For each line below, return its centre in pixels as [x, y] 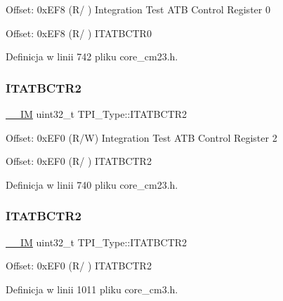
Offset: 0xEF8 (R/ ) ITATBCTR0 [79, 33]
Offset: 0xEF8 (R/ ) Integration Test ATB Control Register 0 [138, 9]
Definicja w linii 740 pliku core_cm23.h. [92, 184]
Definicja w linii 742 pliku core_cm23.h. [92, 56]
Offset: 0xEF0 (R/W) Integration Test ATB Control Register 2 [141, 137]
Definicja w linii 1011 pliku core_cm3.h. [92, 289]
